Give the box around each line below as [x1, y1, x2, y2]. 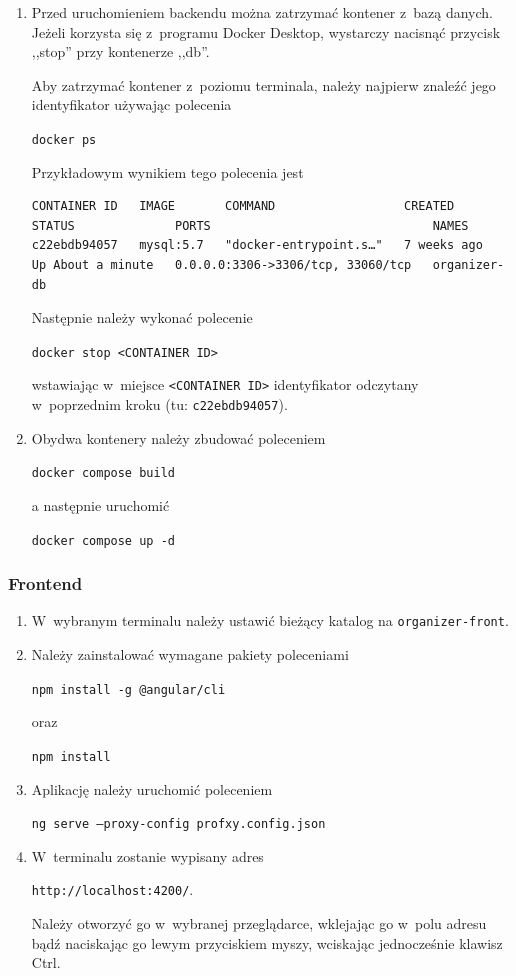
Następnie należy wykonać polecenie [31, 307, 253, 328]
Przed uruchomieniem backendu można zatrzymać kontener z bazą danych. [31, 2, 493, 22]
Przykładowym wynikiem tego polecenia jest [31, 161, 304, 182]
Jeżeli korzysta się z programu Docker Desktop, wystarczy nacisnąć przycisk [31, 21, 501, 42]
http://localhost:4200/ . [31, 879, 194, 900]
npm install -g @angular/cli [31, 682, 226, 697]
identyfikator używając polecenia [31, 94, 232, 115]
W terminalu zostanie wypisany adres [31, 845, 264, 866]
